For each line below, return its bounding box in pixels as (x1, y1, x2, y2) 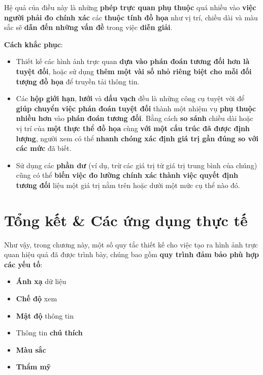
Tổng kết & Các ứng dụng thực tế (4, 209, 248, 230)
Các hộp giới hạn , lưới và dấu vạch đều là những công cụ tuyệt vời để (16, 93, 245, 104)
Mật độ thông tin (16, 310, 74, 321)
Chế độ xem (16, 293, 57, 303)
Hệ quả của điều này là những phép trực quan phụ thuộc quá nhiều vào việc (4, 2, 256, 12)
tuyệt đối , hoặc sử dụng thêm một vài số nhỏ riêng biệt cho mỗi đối (16, 66, 252, 76)
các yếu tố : (4, 259, 43, 269)
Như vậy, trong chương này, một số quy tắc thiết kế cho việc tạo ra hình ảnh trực (4, 239, 258, 249)
